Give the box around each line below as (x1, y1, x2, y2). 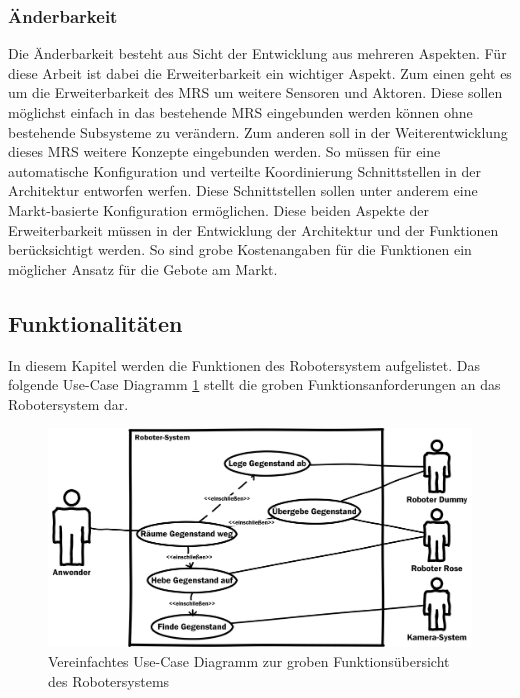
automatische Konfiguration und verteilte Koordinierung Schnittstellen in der (8, 160, 481, 181)
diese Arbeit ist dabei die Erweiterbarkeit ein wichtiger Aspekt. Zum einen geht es (8, 62, 512, 83)
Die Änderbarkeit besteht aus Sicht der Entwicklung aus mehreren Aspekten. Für (8, 43, 507, 64)
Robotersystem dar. (8, 393, 129, 414)
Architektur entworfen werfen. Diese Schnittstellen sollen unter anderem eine (8, 180, 478, 201)
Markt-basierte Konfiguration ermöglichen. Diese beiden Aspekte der (8, 199, 430, 220)
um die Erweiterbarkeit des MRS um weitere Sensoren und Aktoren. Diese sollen (8, 82, 503, 103)
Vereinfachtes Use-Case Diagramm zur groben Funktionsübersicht (48, 650, 450, 671)
